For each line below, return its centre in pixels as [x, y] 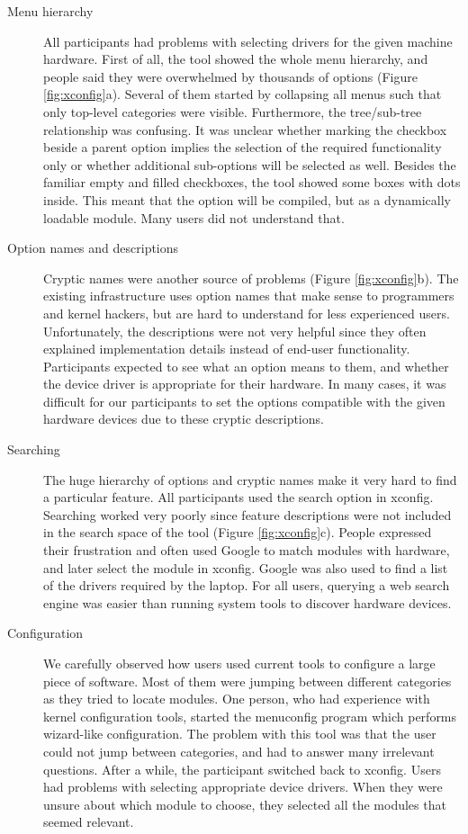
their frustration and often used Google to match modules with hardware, [247, 550]
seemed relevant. [89, 822]
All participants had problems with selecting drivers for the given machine [248, 41]
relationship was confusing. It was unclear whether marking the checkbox [245, 129]
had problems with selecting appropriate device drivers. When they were [243, 787]
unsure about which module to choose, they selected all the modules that [245, 804]
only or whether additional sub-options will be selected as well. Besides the [250, 164]
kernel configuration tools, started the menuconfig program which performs [250, 716]
